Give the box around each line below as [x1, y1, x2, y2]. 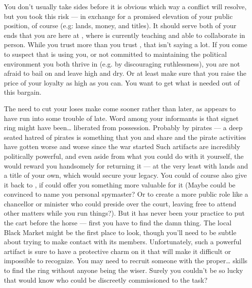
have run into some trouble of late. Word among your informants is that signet [4, 113, 239, 123]
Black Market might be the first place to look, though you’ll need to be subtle [4, 227, 236, 237]
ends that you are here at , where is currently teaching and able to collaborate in [4, 30, 245, 40]
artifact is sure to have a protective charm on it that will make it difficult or [4, 246, 231, 256]
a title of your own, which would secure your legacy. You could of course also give [4, 170, 247, 180]
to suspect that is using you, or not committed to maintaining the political [4, 49, 227, 59]
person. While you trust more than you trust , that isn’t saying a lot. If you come [4, 39, 247, 50]
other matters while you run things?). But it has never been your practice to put [4, 208, 245, 218]
